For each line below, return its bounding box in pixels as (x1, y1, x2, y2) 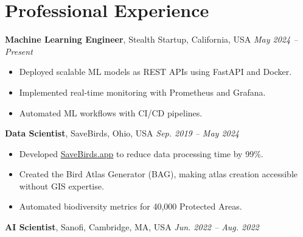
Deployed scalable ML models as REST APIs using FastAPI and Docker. (19, 65, 292, 78)
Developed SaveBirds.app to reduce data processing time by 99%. (19, 147, 263, 160)
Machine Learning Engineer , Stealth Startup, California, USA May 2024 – (5, 33, 298, 46)
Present (5, 44, 33, 57)
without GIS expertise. (19, 179, 104, 192)
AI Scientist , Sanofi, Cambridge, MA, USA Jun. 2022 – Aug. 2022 (5, 221, 259, 233)
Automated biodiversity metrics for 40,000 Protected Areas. (19, 200, 242, 213)
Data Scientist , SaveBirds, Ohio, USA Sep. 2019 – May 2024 (5, 127, 240, 140)
